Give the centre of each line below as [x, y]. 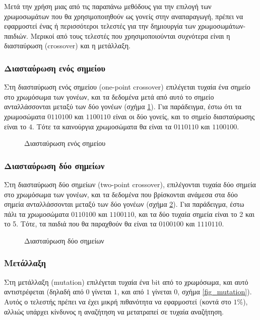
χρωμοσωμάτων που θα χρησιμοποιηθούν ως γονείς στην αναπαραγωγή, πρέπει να [124, 16]
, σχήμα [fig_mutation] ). [215, 292]
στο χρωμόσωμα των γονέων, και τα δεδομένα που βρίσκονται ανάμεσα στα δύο [121, 194]
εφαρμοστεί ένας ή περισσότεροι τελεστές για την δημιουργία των [100, 26]
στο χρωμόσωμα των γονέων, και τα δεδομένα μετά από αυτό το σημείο [109, 96]
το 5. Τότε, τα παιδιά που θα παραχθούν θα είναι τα [80, 224]
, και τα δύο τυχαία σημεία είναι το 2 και [194, 214]
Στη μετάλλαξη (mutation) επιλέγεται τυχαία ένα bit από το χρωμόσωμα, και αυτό [126, 282]
